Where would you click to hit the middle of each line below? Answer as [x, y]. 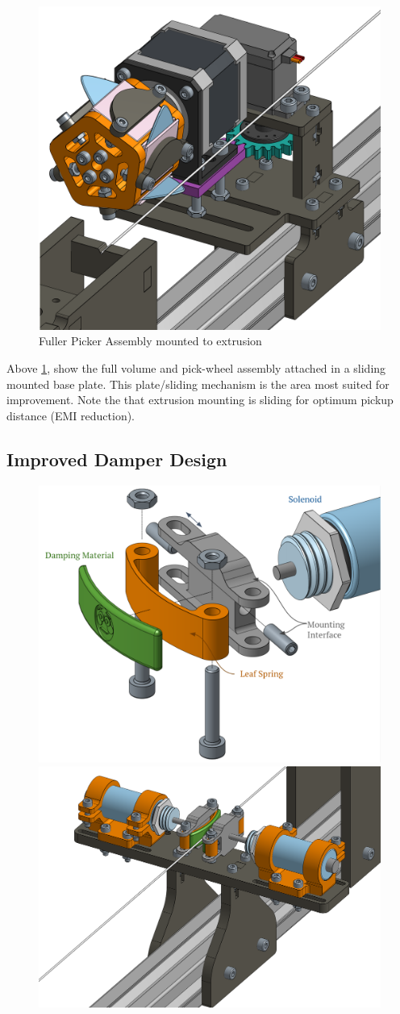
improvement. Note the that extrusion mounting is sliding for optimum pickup [200, 400]
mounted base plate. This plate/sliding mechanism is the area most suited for [198, 384]
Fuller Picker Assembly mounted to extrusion [150, 341]
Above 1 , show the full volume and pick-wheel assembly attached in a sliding [196, 368]
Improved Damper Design [117, 459]
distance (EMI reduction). [71, 415]
